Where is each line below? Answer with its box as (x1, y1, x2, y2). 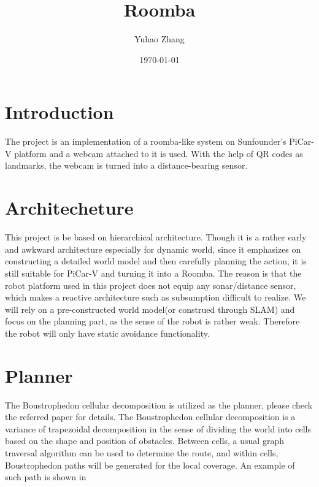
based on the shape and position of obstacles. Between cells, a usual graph (5, 434, 284, 447)
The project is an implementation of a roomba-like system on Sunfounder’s (5, 135, 286, 148)
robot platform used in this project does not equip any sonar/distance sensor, (5, 278, 296, 291)
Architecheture (5, 195, 134, 220)
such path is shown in (5, 470, 86, 483)
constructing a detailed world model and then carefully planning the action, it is (5, 255, 307, 267)
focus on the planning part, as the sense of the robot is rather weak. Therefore (5, 315, 300, 328)
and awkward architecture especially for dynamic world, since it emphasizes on (5, 242, 301, 255)
